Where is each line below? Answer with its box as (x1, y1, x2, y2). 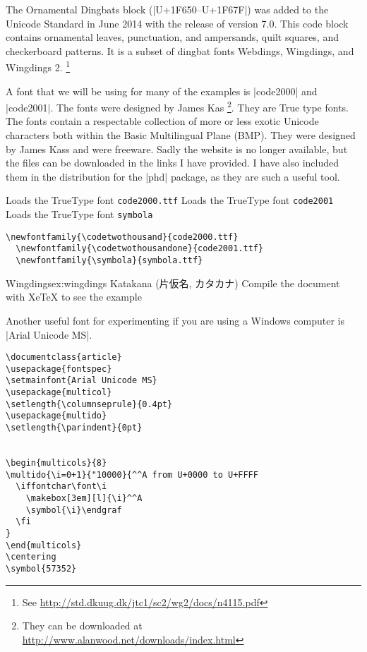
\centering (6, 552, 56, 562)
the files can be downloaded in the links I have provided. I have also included (6, 155, 339, 170)
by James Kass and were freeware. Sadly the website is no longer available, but (6, 141, 348, 156)
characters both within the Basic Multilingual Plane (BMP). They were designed (6, 128, 356, 143)
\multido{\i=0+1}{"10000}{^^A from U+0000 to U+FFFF (6, 469, 258, 480)
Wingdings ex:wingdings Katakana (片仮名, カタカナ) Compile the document (6, 275, 340, 290)
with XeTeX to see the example (6, 289, 142, 304)
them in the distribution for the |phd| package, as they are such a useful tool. (6, 169, 340, 183)
